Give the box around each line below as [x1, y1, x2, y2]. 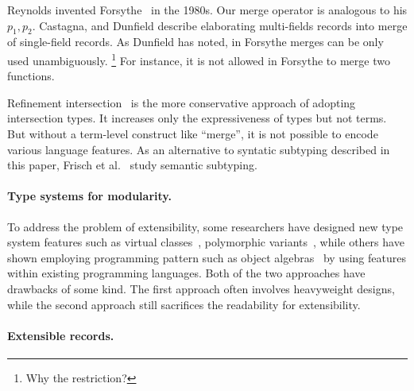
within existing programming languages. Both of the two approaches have [7, 265, 366, 281]
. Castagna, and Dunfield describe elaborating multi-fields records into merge [32, 17, 408, 33]
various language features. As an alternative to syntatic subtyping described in [7, 141, 390, 157]
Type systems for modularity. [7, 188, 172, 204]
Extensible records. [7, 327, 114, 343]
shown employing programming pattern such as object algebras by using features [7, 249, 406, 265]
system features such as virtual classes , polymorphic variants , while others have [7, 234, 404, 250]
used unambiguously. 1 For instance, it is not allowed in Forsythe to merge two [7, 49, 390, 68]
